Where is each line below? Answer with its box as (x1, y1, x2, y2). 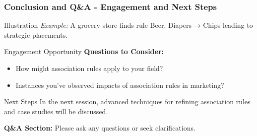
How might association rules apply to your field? (15, 63, 163, 73)
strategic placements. (4, 29, 68, 40)
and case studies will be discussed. (4, 106, 108, 116)
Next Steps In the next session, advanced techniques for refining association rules (4, 96, 251, 107)
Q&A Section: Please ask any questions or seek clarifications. (4, 123, 195, 133)
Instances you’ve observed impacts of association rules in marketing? (15, 79, 224, 90)
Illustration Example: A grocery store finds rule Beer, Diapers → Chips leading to (4, 20, 253, 30)
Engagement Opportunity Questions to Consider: (4, 46, 164, 57)
